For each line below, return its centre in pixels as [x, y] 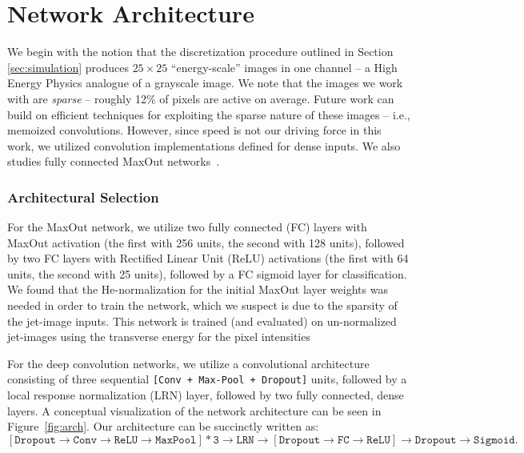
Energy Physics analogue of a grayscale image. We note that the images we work [205, 83]
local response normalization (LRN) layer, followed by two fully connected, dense [206, 395]
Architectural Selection [83, 196]
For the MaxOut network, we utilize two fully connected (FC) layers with [187, 227]
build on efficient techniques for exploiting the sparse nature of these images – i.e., [209, 114]
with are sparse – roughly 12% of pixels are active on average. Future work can [201, 98]
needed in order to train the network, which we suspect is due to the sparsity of [202, 305]
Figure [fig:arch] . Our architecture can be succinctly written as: [163, 426]
